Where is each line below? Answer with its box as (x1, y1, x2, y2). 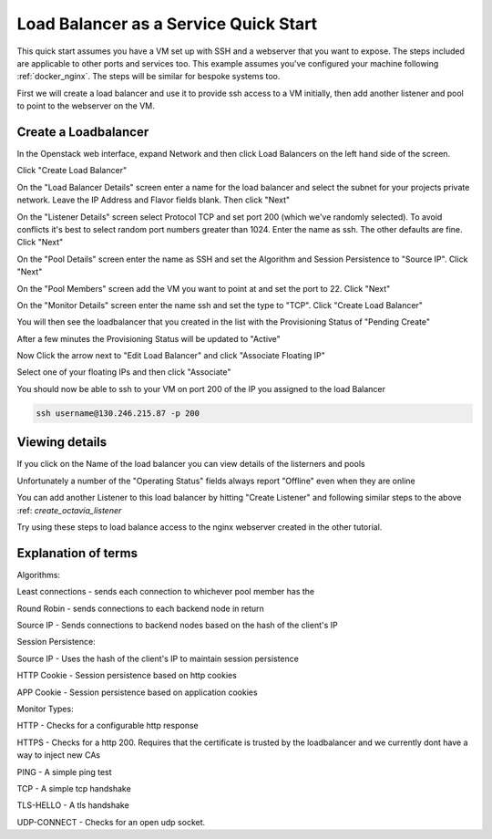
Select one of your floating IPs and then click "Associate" (16, 367, 231, 378)
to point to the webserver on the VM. (16, 100, 155, 111)
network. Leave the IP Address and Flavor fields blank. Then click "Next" (16, 194, 291, 205)
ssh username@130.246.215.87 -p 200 (36, 408, 200, 419)
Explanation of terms (16, 545, 138, 561)
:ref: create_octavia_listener (16, 504, 122, 515)
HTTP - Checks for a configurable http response (16, 720, 200, 731)
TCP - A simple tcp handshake (16, 782, 131, 793)
